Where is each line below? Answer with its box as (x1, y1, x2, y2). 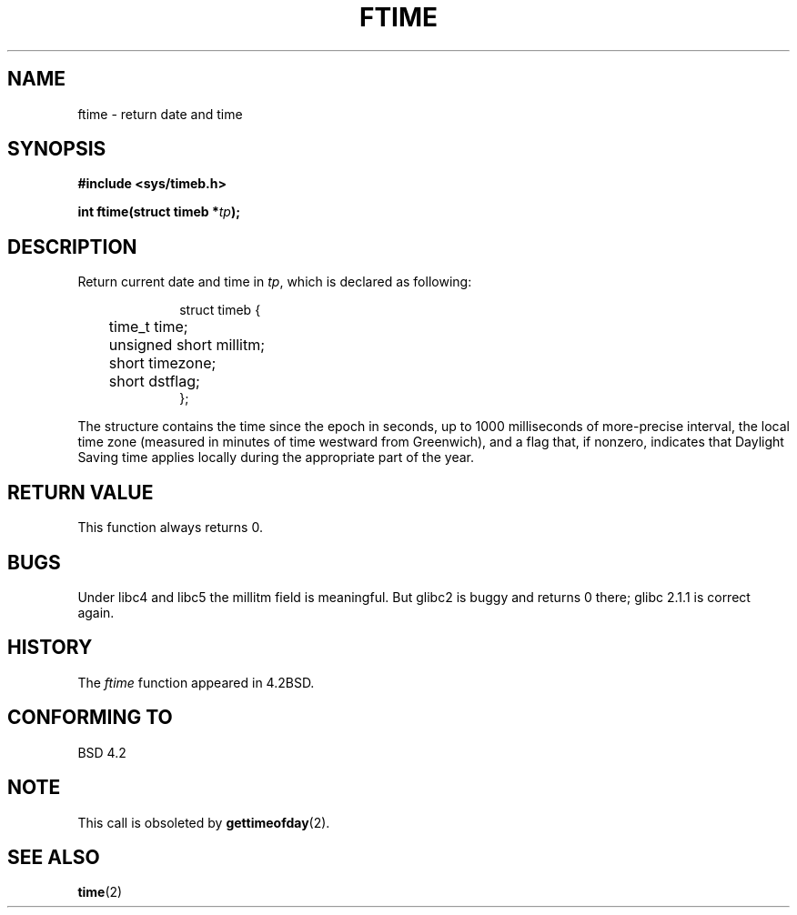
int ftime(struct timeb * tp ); (77, 204, 241, 220)
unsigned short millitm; (108, 336, 266, 355)
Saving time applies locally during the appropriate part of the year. (77, 449, 474, 466)
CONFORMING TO (7, 706, 173, 729)
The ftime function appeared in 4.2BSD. (77, 674, 315, 690)
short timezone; (108, 354, 217, 373)
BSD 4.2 (77, 744, 126, 760)
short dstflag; (108, 372, 200, 391)
